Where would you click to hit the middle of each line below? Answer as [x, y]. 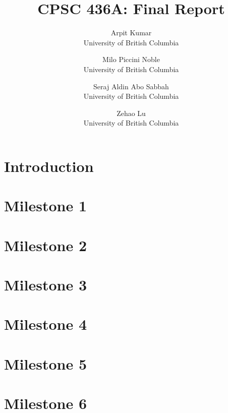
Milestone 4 [45, 324]
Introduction [49, 166]
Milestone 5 [45, 363]
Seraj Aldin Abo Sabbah [131, 86]
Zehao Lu [131, 113]
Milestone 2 [45, 245]
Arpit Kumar [131, 33]
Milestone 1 [45, 205]
